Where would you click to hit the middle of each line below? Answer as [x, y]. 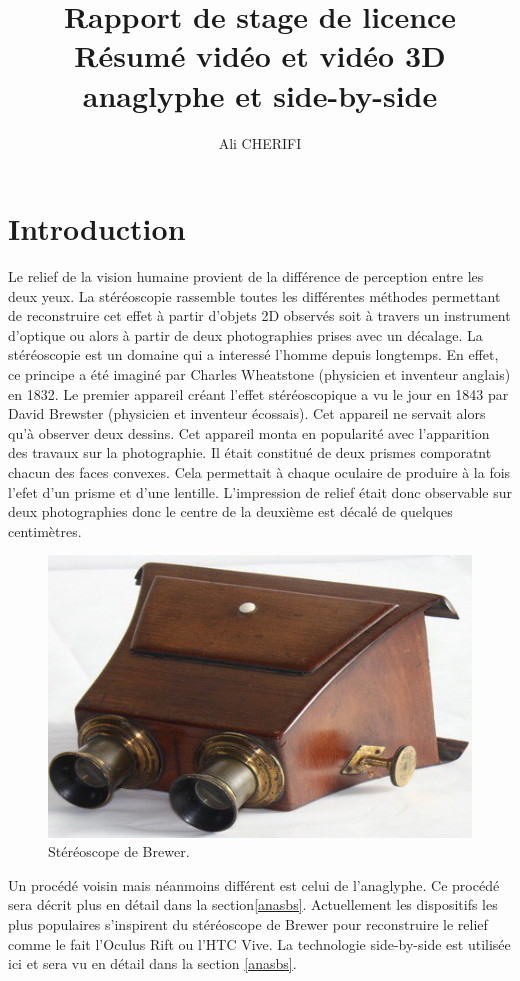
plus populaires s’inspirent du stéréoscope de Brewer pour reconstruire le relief [248, 924]
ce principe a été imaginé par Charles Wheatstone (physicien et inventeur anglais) [259, 374]
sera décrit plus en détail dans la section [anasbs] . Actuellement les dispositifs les [253, 904]
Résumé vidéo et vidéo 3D [260, 55]
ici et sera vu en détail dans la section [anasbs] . [152, 963]
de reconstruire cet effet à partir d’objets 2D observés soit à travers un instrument [259, 315]
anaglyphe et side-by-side [260, 94]
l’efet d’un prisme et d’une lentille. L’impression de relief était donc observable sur [260, 491]
